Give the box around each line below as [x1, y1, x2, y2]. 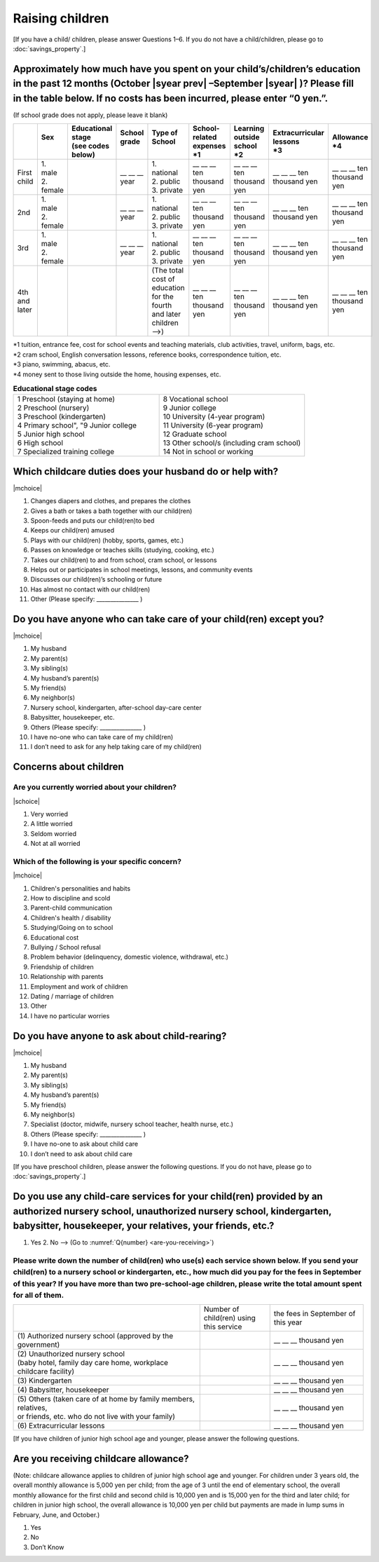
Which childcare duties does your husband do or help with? [13, 465, 279, 477]
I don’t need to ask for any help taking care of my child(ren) [30, 743, 202, 751]
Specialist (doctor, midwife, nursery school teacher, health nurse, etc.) [30, 1120, 234, 1128]
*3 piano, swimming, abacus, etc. [13, 360, 111, 369]
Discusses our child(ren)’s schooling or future [30, 575, 163, 584]
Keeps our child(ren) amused [30, 526, 115, 535]
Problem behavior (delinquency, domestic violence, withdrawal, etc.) [30, 953, 229, 961]
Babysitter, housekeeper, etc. [30, 713, 115, 722]
